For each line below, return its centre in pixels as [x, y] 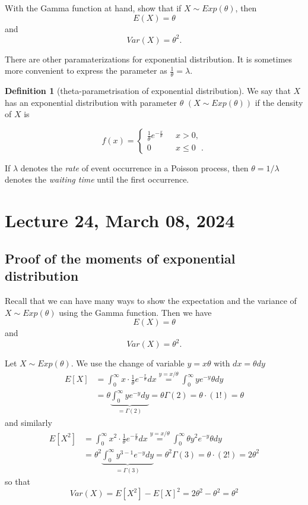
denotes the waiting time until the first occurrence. [97, 179]
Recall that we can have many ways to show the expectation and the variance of [151, 301]
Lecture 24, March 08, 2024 [120, 220]
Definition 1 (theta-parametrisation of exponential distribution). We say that [148, 91]
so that [18, 482]
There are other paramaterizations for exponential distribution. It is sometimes [149, 59]
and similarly [28, 422]
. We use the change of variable [128, 363]
